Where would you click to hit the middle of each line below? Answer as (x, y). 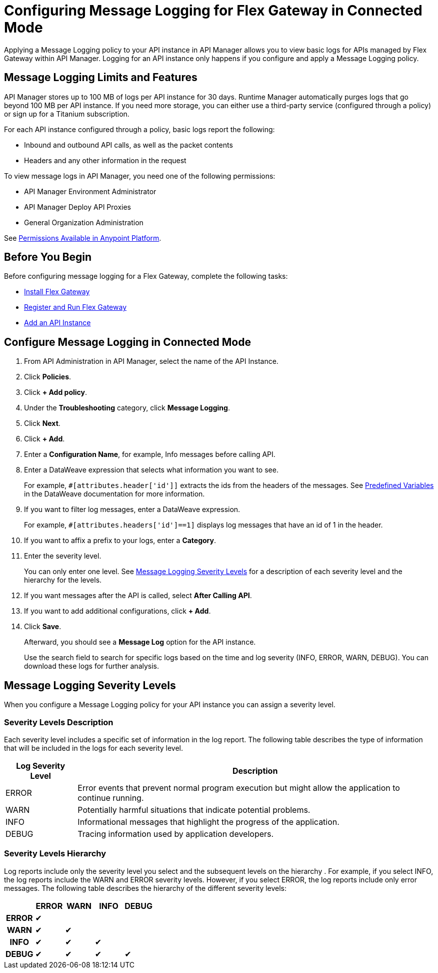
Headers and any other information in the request (105, 160)
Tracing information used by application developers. (176, 834)
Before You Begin (48, 257)
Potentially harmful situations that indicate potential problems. (194, 810)
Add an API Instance (57, 323)
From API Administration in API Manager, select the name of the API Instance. (151, 361)
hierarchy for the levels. (63, 580)
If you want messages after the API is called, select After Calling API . (138, 596)
